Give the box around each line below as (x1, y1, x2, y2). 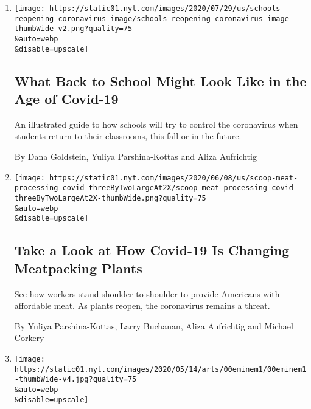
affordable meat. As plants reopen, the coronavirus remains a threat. (14, 299, 270, 312)
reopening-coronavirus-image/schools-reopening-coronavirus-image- (14, 14, 293, 23)
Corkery (14, 331, 44, 344)
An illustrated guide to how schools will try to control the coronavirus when (14, 117, 298, 130)
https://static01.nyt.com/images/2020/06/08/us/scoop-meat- (49, 173, 298, 182)
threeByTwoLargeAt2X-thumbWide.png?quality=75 (14, 193, 206, 202)
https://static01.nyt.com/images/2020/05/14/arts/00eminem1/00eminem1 (14, 365, 307, 374)
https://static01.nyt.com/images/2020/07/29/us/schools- (49, 4, 285, 13)
